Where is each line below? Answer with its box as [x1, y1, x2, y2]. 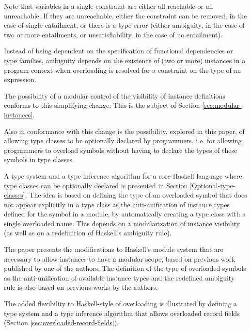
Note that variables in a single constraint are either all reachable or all [4, 1, 213, 11]
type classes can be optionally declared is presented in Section [4, 180, 188, 190]
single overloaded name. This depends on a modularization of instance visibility [4, 218, 240, 228]
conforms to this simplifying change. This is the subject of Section [4, 100, 200, 110]
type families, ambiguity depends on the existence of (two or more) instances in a [4, 55, 246, 65]
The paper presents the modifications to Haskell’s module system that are [4, 244, 223, 254]
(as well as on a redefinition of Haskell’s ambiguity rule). [4, 228, 172, 238]
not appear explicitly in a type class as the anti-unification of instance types [4, 199, 230, 209]
